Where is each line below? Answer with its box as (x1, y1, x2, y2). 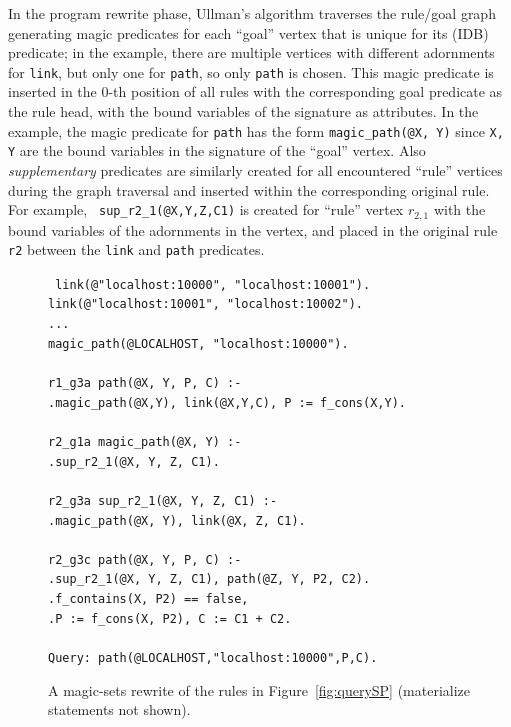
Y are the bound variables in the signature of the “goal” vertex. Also (8, 140, 426, 161)
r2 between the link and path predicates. (8, 239, 265, 260)
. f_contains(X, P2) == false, (48, 592, 249, 607)
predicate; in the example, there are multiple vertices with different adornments (8, 42, 495, 63)
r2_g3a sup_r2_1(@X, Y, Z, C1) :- (48, 493, 278, 508)
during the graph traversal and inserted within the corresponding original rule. (8, 179, 490, 200)
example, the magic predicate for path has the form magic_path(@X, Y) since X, (8, 120, 504, 141)
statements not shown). (48, 699, 191, 720)
